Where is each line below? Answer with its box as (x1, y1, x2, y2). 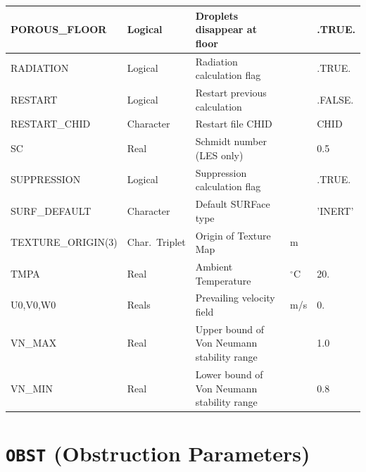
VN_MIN (11, 380, 53, 395)
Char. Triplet (127, 235, 186, 249)
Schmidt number (195, 134, 267, 149)
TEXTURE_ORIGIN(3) (11, 235, 118, 249)
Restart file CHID (195, 116, 272, 131)
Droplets (195, 8, 239, 23)
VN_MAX (11, 335, 57, 350)
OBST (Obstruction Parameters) (6, 439, 310, 468)
